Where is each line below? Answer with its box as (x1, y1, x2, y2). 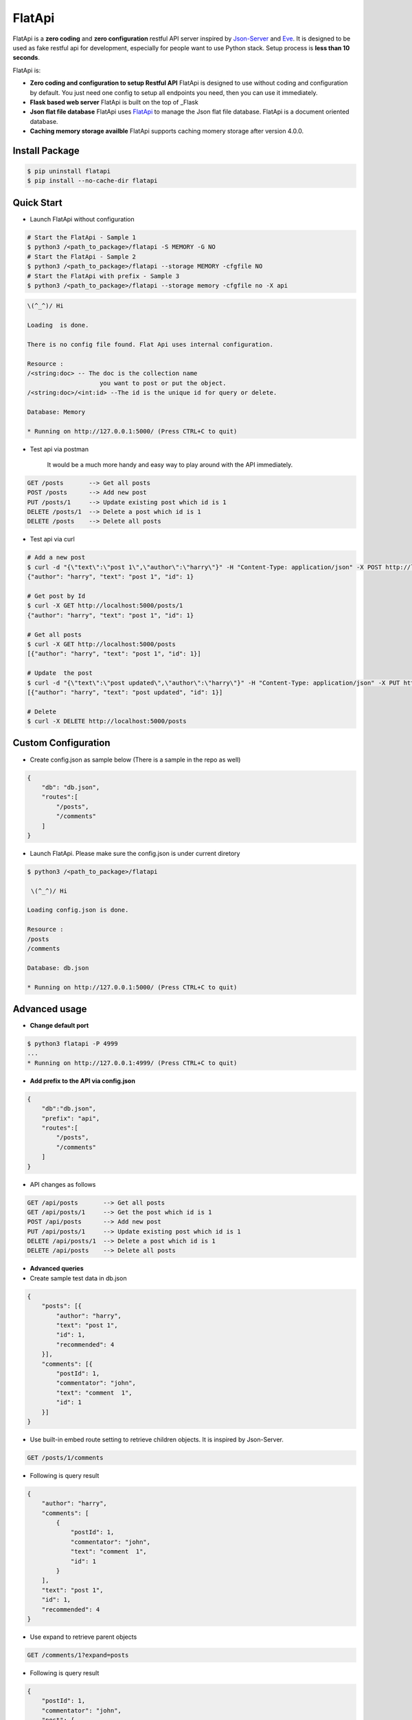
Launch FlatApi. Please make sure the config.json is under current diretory (30, 849, 240, 857)
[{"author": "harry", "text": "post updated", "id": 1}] (27, 688, 223, 696)
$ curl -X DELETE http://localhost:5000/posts (27, 718, 187, 725)
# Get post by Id (27, 592, 86, 600)
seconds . (12, 54, 41, 62)
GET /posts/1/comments (27, 1454, 104, 1461)
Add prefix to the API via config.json (30, 1077, 135, 1085)
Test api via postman (30, 444, 89, 453)
